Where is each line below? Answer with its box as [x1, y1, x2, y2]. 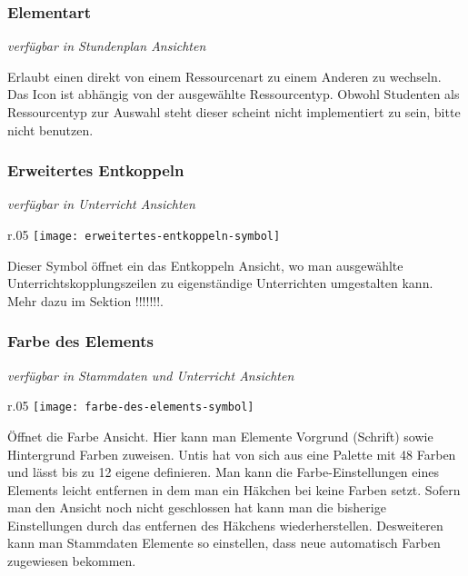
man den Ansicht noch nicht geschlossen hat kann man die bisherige [7, 498, 386, 517]
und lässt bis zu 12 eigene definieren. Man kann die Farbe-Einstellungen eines [7, 462, 439, 482]
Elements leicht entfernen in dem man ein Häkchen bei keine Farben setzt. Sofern [7, 480, 461, 499]
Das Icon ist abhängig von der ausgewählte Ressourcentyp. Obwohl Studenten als [7, 84, 460, 104]
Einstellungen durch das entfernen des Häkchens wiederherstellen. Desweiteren [7, 515, 443, 534]
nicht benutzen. [7, 120, 94, 139]
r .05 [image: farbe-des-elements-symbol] [7, 396, 254, 415]
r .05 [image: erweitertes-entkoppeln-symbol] [7, 225, 281, 243]
